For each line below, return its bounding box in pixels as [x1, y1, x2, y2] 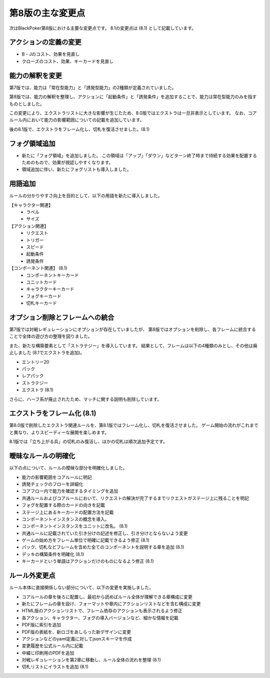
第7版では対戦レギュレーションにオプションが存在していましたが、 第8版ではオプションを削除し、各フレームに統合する [9, 326, 256, 333]
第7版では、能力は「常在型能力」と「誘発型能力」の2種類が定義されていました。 [9, 84, 177, 90]
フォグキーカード [26, 293, 61, 299]
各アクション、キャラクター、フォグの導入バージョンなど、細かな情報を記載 [21, 614, 178, 621]
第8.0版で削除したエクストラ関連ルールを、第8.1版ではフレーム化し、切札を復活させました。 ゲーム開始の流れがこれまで [9, 422, 258, 428]
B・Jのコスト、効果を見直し [21, 51, 80, 57]
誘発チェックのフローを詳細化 [21, 481, 83, 487]
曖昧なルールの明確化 [9, 451, 75, 461]
